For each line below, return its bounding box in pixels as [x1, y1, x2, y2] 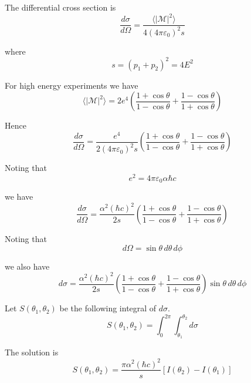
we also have [5, 260, 50, 272]
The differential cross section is [5, 1, 116, 13]
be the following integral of [59, 302, 157, 314]
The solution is [5, 346, 59, 358]
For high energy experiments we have [5, 79, 138, 91]
